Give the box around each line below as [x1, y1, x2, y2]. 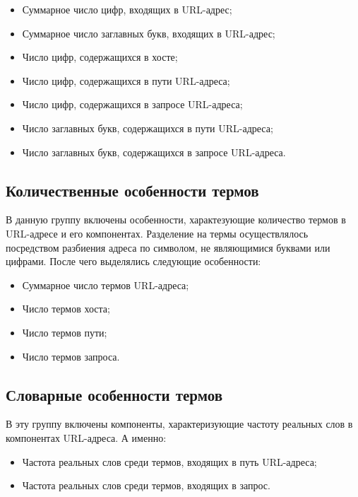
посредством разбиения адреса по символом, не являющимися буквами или [6, 240, 330, 255]
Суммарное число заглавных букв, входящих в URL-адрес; [22, 25, 275, 40]
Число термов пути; [22, 324, 107, 339]
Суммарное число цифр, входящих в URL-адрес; [22, 2, 232, 16]
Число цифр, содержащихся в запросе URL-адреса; [22, 97, 243, 112]
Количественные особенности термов [6, 179, 259, 201]
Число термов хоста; [22, 301, 110, 316]
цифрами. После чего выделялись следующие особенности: [6, 254, 261, 269]
